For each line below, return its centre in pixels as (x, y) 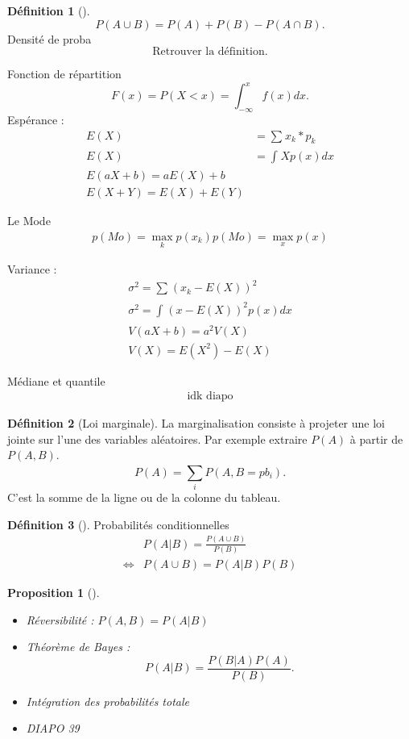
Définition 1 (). (49, 10)
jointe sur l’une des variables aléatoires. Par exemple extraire (157, 438)
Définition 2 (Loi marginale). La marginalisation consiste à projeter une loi (196, 423)
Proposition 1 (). (54, 593)
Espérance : (36, 120)
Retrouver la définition (209, 52)
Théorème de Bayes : (78, 647)
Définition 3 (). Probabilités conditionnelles (118, 524)
